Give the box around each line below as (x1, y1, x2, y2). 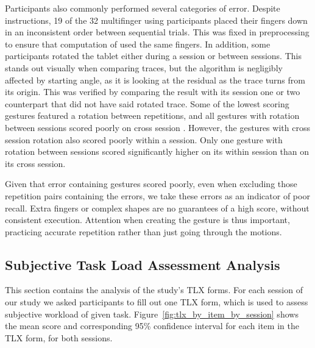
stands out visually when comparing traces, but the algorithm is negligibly (5, 61, 283, 74)
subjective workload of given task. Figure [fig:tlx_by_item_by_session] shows (5, 307, 299, 320)
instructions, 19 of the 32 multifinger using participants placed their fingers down (5, 13, 308, 26)
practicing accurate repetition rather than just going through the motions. (5, 225, 282, 238)
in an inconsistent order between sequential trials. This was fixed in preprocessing (5, 26, 310, 38)
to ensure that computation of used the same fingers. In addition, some (5, 37, 271, 50)
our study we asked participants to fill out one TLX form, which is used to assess (5, 296, 308, 308)
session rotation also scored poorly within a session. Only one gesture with (5, 133, 283, 146)
